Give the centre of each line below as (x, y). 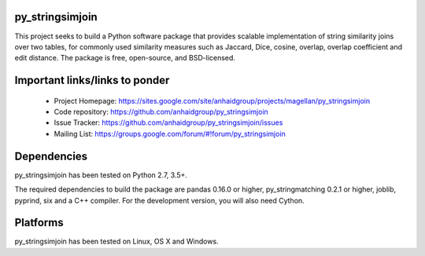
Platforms (39, 223)
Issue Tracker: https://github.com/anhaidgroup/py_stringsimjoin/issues (168, 123)
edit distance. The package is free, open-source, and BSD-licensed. (125, 58)
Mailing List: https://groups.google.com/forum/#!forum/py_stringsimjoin (170, 133)
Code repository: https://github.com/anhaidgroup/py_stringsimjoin (161, 112)
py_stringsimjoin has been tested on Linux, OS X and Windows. (117, 241)
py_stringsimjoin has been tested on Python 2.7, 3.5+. (101, 175)
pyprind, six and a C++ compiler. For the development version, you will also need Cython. (159, 200)
